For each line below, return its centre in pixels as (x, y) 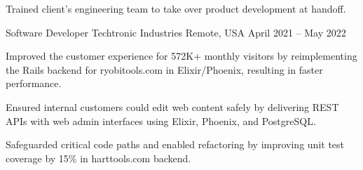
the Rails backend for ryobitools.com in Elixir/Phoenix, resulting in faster (164, 69)
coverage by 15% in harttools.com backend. (98, 158)
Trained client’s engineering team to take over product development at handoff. (176, 8)
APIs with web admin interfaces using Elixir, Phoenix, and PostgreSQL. (161, 120)
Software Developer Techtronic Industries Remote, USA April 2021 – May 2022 (176, 32)
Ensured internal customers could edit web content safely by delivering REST (172, 106)
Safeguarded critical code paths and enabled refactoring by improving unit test (175, 144)
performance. (34, 83)
